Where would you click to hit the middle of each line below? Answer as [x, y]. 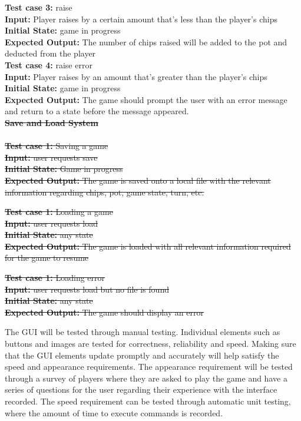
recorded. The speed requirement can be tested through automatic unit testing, [148, 401]
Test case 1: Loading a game [59, 212]
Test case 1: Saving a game [57, 146]
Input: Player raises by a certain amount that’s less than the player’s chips [141, 19]
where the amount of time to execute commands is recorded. [114, 412]
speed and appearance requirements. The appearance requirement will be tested [149, 367]
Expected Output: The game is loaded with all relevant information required [148, 246]
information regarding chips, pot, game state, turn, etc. [105, 192]
